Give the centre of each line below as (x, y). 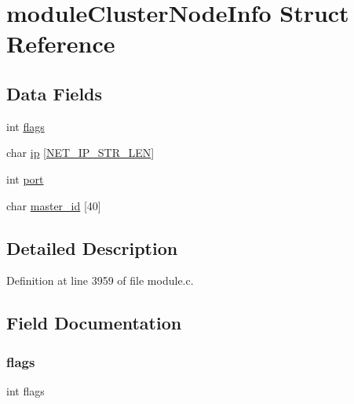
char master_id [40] (54, 205)
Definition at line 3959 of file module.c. (100, 280)
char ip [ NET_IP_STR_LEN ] (80, 153)
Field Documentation (94, 323)
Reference (61, 44)
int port (25, 178)
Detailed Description (92, 247)
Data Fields (55, 93)
